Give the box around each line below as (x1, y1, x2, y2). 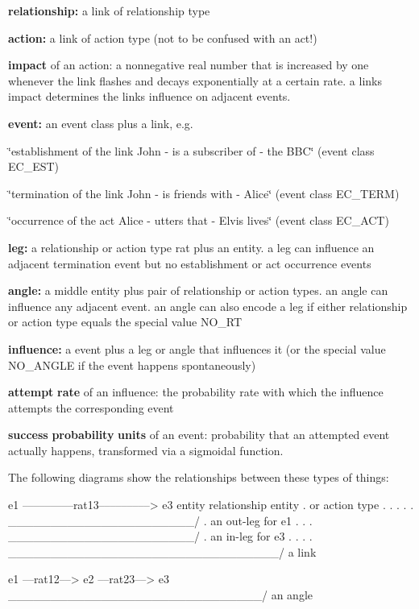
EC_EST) (8, 158, 60, 175)
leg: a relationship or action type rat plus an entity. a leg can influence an (8, 238, 375, 255)
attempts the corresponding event (8, 399, 174, 416)
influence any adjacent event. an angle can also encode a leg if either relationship (8, 297, 408, 314)
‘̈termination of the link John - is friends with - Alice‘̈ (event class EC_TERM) (8, 184, 400, 201)
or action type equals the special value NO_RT (8, 313, 243, 330)
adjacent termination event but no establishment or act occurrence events (8, 255, 371, 271)
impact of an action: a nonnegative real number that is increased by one (8, 56, 369, 73)
